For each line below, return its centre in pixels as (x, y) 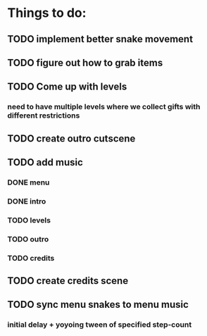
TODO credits (31, 258)
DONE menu (29, 182)
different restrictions (44, 116)
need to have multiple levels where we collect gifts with (104, 107)
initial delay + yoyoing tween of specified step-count (100, 325)
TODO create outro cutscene (71, 138)
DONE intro (27, 201)
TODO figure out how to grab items (85, 62)
